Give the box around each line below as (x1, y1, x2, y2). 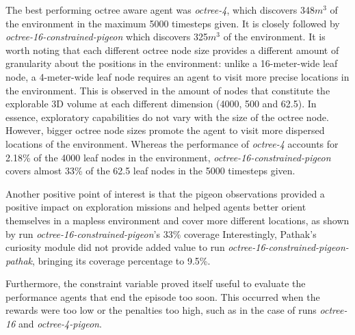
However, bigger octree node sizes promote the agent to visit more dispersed (5, 123, 325, 137)
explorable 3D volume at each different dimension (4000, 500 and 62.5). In (5, 96, 317, 111)
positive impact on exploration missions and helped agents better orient (5, 200, 306, 214)
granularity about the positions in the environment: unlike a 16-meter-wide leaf (5, 56, 338, 70)
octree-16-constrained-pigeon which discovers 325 (5, 29, 209, 44)
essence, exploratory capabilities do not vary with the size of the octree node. (5, 109, 329, 124)
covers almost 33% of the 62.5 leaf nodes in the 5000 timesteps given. (5, 163, 295, 178)
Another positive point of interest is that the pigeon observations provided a (5, 186, 325, 200)
